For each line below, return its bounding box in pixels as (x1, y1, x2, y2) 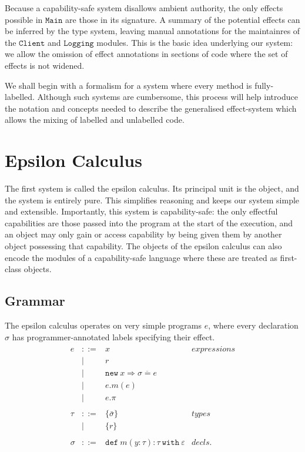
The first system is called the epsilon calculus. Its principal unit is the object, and (5, 182, 299, 195)
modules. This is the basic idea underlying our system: (96, 36, 293, 48)
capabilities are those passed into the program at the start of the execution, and (5, 216, 293, 229)
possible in (5, 13, 43, 25)
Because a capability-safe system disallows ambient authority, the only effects (5, 2, 283, 14)
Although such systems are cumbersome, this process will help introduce (37, 91, 298, 103)
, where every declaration (208, 319, 299, 332)
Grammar (5, 292, 65, 310)
